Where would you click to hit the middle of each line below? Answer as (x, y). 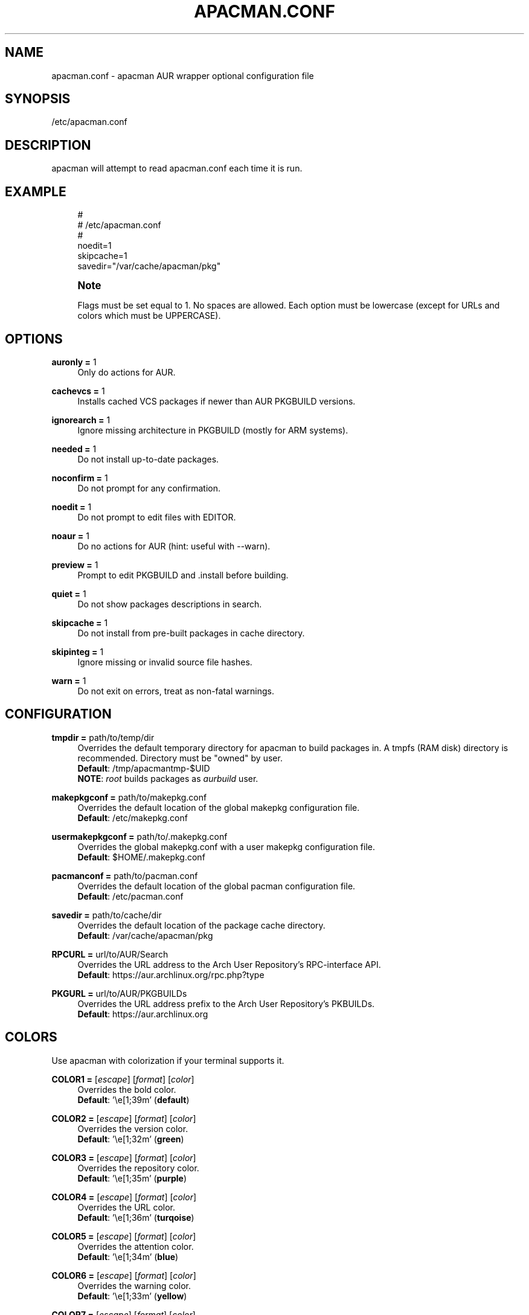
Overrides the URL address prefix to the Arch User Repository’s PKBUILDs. (226, 1003)
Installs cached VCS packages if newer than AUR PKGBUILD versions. (216, 401)
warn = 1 (69, 680)
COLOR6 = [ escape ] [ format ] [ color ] (124, 1275)
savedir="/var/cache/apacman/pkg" (149, 266)
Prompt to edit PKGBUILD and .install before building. (183, 575)
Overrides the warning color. (134, 1285)
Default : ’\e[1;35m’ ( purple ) (132, 1178)
